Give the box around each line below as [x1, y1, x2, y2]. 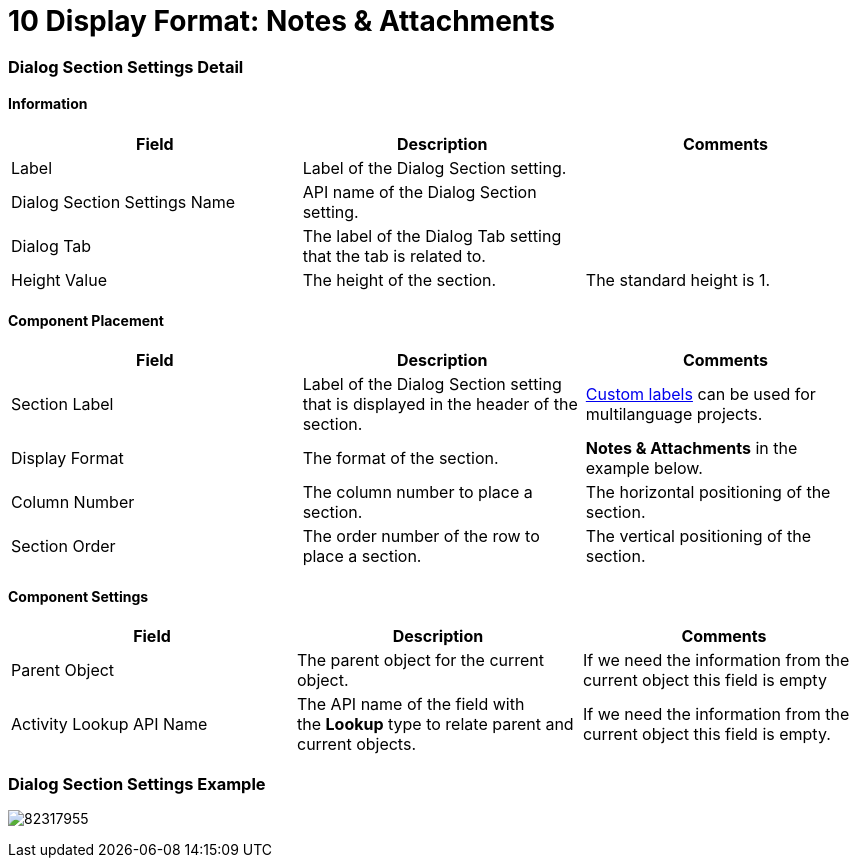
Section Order [11, 536, 116, 557]
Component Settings [8, 587, 149, 605]
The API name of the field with [296, 694, 525, 715]
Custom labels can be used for [585, 384, 816, 405]
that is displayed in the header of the [302, 394, 578, 415]
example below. [585, 458, 703, 479]
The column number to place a [302, 482, 533, 503]
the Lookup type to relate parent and [296, 714, 574, 735]
